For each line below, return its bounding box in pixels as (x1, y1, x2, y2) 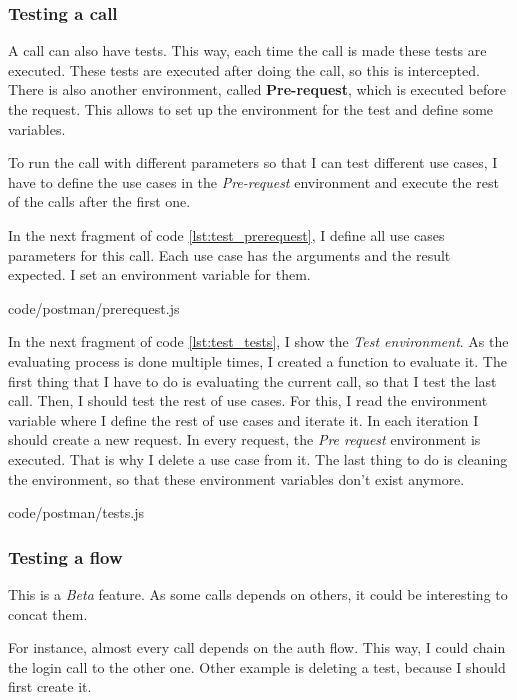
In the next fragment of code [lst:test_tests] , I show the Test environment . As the (8, 331, 509, 352)
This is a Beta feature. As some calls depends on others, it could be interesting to (8, 583, 508, 604)
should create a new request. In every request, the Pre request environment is (8, 429, 481, 450)
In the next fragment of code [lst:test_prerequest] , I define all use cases (8, 224, 445, 245)
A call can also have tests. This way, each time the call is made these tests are (8, 40, 487, 61)
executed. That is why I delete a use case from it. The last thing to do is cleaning (8, 448, 508, 469)
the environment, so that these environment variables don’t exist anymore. (8, 468, 465, 489)
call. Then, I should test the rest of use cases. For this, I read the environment (8, 390, 488, 411)
